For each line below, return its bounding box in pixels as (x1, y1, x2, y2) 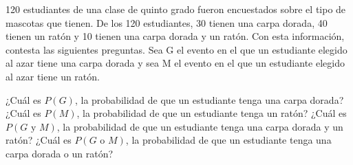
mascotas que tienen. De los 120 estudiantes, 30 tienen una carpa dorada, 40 (6, 15, 328, 30)
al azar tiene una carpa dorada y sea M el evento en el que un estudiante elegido (6, 56, 345, 70)
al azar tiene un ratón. (6, 69, 100, 83)
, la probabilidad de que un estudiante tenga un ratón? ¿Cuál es (76, 106, 347, 120)
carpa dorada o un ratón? (6, 146, 114, 160)
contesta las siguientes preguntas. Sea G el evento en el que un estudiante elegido (6, 42, 347, 56)
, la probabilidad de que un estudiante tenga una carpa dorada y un (56, 119, 343, 133)
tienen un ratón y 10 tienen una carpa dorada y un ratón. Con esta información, (6, 29, 345, 43)
